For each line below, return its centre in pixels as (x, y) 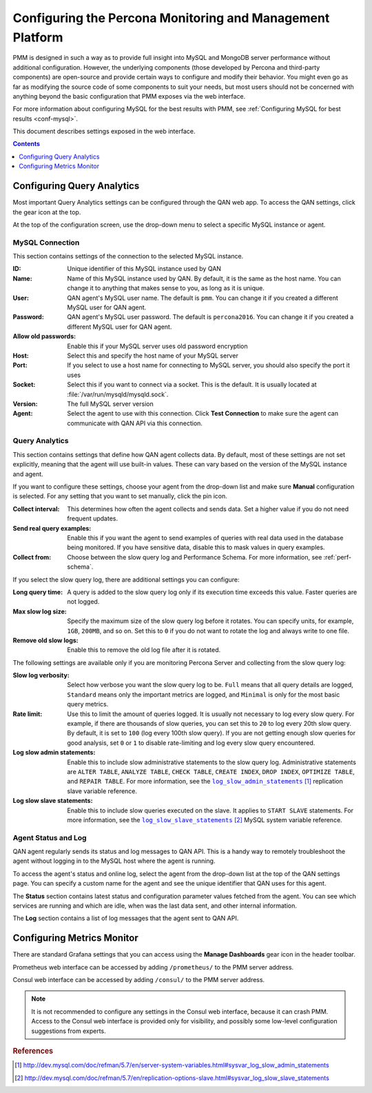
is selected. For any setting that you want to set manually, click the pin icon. (120, 496)
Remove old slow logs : (45, 640)
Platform (38, 37)
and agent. (28, 474)
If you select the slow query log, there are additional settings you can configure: (126, 580)
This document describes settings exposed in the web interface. (104, 132)
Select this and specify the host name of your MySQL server (153, 356)
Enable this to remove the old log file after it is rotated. (144, 650)
